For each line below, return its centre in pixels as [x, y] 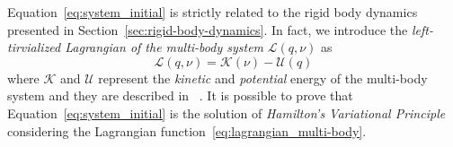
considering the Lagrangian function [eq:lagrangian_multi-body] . [187, 130]
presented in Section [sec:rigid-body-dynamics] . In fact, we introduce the [208, 29]
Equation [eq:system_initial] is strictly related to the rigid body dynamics [213, 12]
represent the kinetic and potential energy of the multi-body [263, 78]
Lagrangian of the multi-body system [164, 47]
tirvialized [34, 47]
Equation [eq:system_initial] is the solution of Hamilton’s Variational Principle [226, 112]
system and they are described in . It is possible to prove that [180, 95]
